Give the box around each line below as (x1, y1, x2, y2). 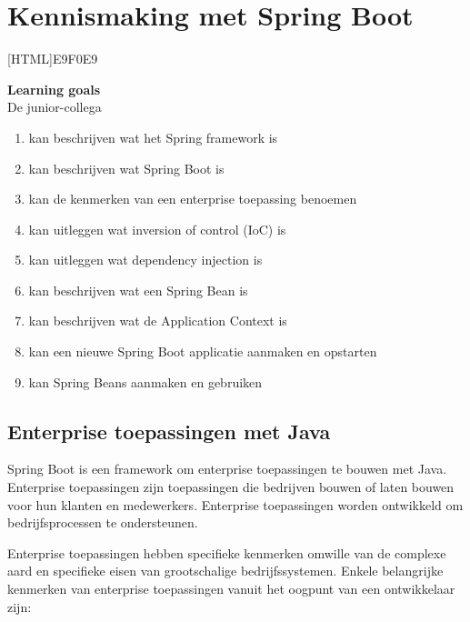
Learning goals (7, 79, 101, 98)
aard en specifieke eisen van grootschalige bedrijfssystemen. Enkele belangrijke (7, 561, 444, 580)
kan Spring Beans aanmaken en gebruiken (28, 372, 263, 391)
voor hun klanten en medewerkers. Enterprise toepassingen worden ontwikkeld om (7, 495, 464, 514)
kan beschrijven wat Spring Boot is (28, 158, 225, 177)
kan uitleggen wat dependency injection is (28, 250, 263, 269)
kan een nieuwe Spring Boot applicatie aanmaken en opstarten (28, 342, 377, 361)
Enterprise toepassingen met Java (7, 416, 331, 445)
